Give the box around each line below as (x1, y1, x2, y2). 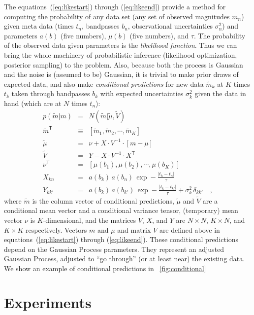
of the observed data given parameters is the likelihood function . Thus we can (4, 40, 237, 50)
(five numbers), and (129, 30, 189, 40)
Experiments (4, 292, 92, 312)
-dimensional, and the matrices (43, 214, 136, 225)
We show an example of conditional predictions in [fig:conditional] (4, 263, 206, 273)
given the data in (194, 88, 246, 99)
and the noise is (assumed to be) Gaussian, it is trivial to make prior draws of (4, 69, 239, 79)
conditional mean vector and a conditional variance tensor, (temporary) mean (4, 205, 238, 215)
